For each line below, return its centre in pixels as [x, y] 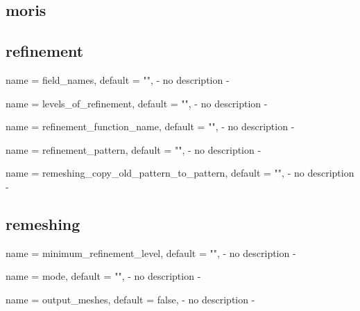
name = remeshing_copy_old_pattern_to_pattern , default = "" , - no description [180, 173]
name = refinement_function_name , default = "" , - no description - [150, 126]
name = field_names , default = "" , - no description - [118, 79]
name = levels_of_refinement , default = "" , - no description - [137, 103]
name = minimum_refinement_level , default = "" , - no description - [151, 252]
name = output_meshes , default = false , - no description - [130, 299]
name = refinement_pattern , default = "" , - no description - [134, 149]
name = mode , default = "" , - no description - [103, 276]
